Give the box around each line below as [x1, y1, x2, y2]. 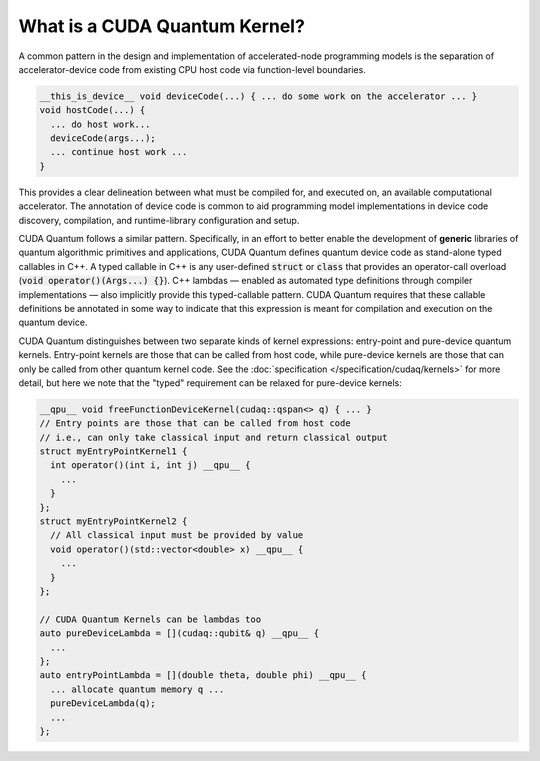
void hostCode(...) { [39, 105, 146, 116]
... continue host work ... [50, 146, 188, 158]
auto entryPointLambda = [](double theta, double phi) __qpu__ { [39, 670, 367, 681]
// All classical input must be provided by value [50, 530, 304, 541]
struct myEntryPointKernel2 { [39, 516, 188, 527]
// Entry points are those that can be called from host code [39, 418, 351, 429]
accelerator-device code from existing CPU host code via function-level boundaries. [18, 63, 367, 75]
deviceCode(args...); [50, 133, 157, 144]
